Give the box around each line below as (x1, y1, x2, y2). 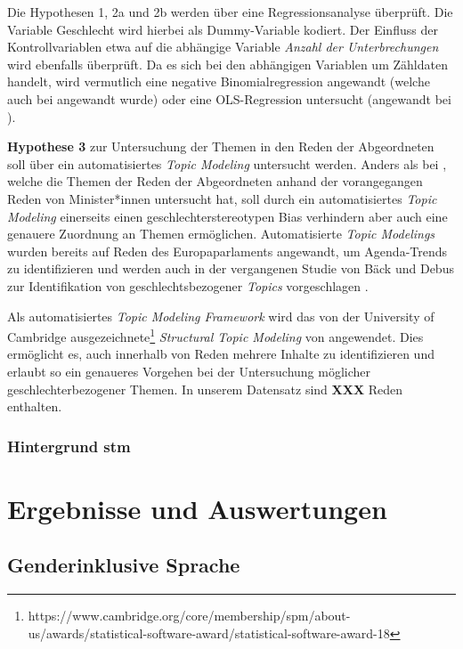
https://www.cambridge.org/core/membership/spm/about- (28, 606, 351, 625)
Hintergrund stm (7, 434, 131, 457)
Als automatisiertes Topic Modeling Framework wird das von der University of (7, 306, 435, 325)
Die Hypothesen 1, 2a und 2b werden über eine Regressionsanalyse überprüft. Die (7, 3, 453, 20)
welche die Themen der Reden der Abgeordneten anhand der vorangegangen (7, 172, 423, 191)
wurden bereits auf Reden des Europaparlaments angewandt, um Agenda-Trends (7, 241, 448, 260)
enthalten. (7, 397, 62, 416)
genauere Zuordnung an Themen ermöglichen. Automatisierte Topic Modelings (7, 224, 435, 243)
